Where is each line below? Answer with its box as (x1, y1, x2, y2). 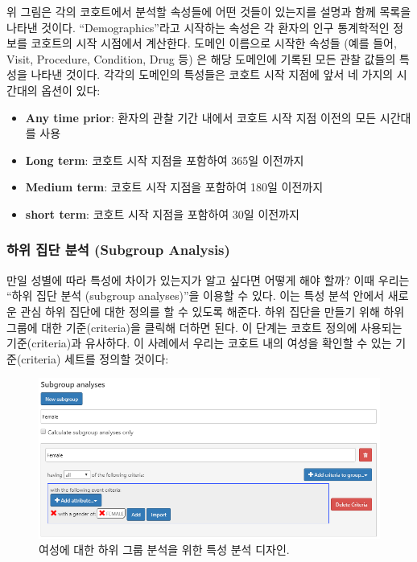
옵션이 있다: (41, 81, 101, 98)
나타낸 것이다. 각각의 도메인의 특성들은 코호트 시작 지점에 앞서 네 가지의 (31, 66, 394, 83)
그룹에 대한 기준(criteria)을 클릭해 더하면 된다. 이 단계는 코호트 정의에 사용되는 (6, 318, 403, 335)
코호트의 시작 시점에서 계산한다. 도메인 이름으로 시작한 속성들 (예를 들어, (31, 35, 397, 51)
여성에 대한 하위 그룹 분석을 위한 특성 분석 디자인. (39, 541, 290, 558)
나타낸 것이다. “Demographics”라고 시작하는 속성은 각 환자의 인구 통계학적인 (6, 18, 390, 35)
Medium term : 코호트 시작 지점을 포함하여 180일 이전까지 (25, 178, 324, 195)
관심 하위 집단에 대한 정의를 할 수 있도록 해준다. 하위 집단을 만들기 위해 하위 (20, 302, 405, 319)
